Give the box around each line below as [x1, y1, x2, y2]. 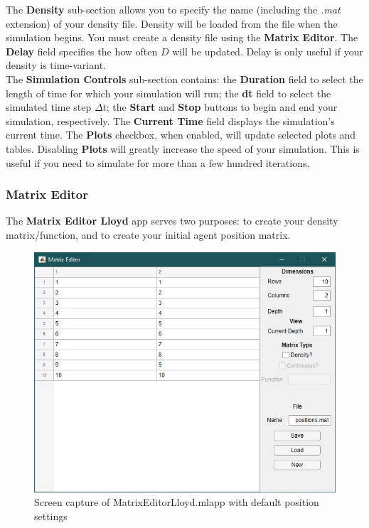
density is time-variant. [6, 58, 106, 72]
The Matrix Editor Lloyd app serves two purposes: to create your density [6, 213, 338, 228]
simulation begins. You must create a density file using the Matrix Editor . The [6, 30, 358, 45]
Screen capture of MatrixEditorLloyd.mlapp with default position [34, 495, 319, 510]
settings [34, 508, 68, 523]
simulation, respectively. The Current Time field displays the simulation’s [6, 113, 335, 128]
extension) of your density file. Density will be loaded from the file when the [6, 16, 338, 31]
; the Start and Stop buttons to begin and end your [106, 99, 338, 114]
